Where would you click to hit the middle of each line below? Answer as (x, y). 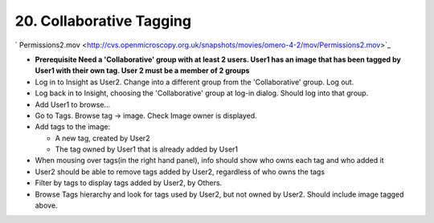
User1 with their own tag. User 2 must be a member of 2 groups (142, 71)
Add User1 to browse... (73, 104)
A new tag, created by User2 (102, 138)
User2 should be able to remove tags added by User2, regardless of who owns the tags (180, 172)
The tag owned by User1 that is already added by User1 (147, 149)
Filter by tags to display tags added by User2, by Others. (129, 183)
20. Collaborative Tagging (103, 21)
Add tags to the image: (73, 127)
